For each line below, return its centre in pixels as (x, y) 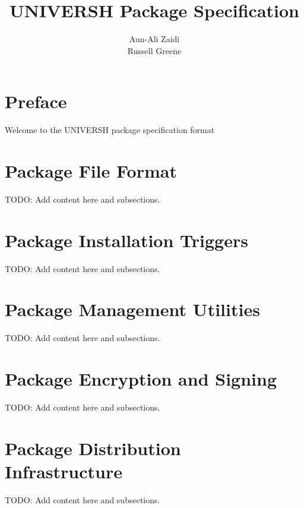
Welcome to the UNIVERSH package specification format (110, 130)
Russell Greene (154, 50)
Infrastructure (64, 471)
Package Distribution (93, 448)
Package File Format (91, 171)
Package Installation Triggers (126, 240)
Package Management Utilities (132, 309)
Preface (36, 101)
